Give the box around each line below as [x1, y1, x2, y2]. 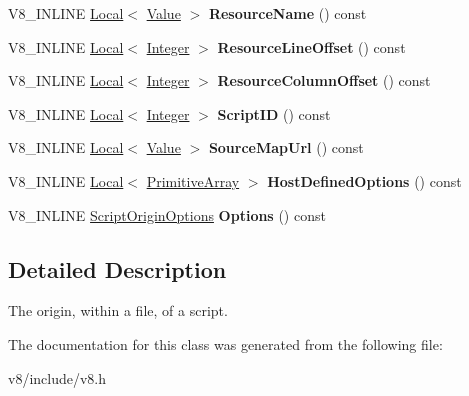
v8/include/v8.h [8, 367, 107, 388]
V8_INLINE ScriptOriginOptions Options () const [8, 204, 326, 225]
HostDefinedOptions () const [267, 170, 462, 191]
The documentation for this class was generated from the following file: [8, 333, 443, 354]
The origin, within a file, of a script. [8, 300, 228, 321]
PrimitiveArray [146, 170, 240, 191]
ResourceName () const [208, 3, 367, 23]
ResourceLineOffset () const [217, 36, 406, 57]
